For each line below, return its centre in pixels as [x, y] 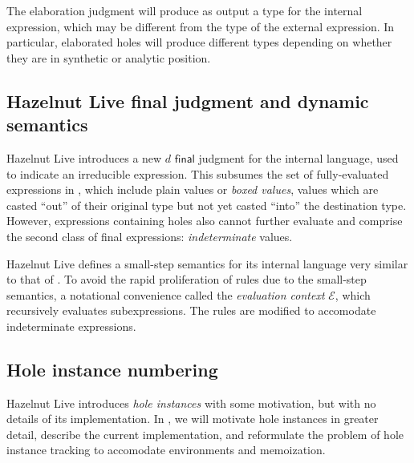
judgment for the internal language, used [298, 157]
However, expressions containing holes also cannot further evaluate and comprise [205, 221]
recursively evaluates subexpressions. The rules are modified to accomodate [191, 310]
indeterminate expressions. [71, 326]
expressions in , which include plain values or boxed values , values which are [193, 189]
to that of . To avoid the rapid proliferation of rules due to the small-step [187, 279]
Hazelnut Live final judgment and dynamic [188, 101]
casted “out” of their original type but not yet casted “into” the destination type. [207, 205]
